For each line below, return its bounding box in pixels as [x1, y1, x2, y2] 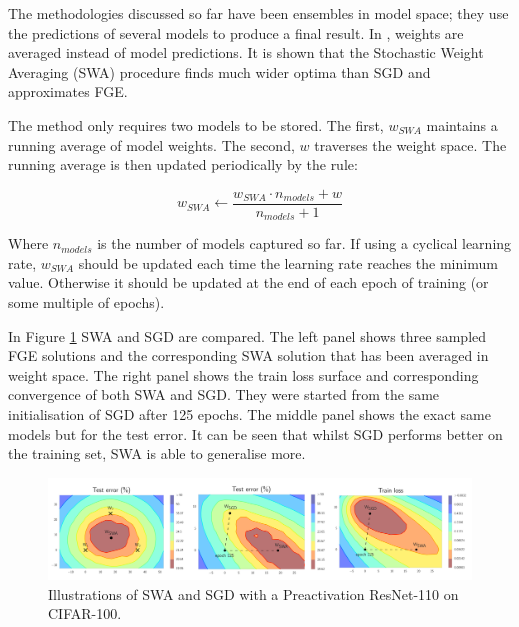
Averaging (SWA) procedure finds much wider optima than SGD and [8, 61, 431, 82]
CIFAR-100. [48, 603, 122, 624]
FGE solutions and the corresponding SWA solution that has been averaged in [8, 345, 489, 366]
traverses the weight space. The [314, 134, 507, 155]
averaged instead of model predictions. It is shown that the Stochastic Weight [8, 42, 484, 63]
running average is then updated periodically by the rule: [8, 154, 358, 175]
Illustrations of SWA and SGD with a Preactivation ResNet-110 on [48, 583, 459, 604]
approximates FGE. [8, 81, 128, 102]
